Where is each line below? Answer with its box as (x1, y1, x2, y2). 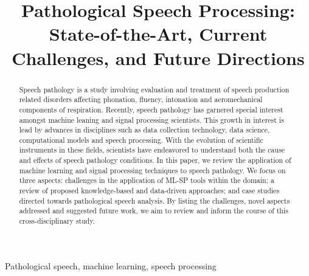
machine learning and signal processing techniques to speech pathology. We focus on (19, 165, 286, 175)
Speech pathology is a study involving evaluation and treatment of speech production (19, 84, 290, 94)
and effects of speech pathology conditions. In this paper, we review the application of (19, 155, 291, 165)
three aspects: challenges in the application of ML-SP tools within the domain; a (19, 175, 274, 185)
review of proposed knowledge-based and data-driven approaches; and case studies (19, 185, 280, 196)
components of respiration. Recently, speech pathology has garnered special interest (19, 104, 283, 114)
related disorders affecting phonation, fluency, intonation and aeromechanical (19, 94, 263, 105)
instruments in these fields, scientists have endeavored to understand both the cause (19, 145, 285, 155)
